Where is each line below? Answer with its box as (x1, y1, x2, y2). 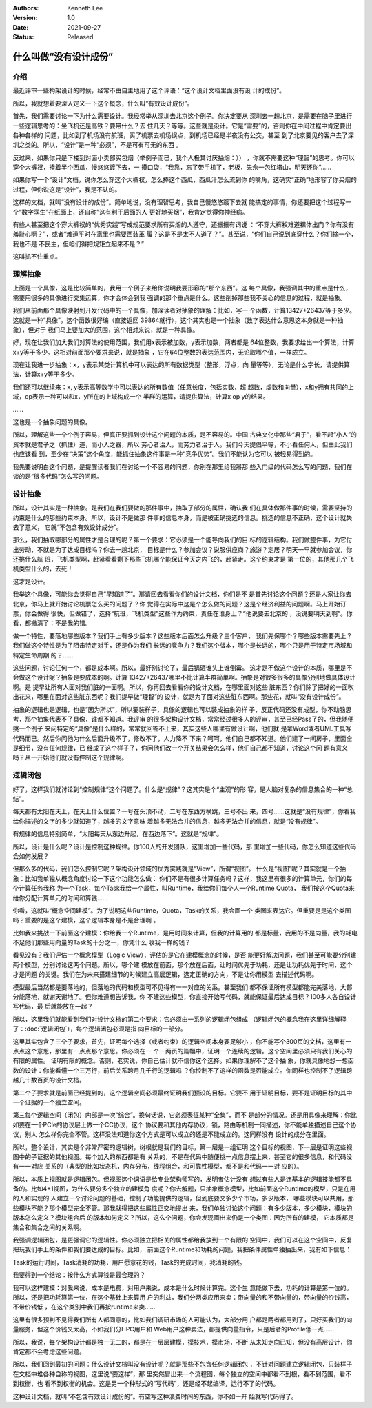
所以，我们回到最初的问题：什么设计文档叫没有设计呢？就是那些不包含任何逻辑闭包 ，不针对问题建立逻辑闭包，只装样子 (12, 1360, 353, 1369)
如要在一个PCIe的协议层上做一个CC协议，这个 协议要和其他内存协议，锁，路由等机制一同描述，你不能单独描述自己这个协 (12, 1120, 357, 1129)
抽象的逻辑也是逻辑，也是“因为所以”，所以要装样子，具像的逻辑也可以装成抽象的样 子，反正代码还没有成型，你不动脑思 (12, 705, 352, 713)
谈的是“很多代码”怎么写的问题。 (12, 472, 103, 480)
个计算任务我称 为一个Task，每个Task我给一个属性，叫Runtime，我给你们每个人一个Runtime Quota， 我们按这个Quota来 (12, 884, 355, 893)
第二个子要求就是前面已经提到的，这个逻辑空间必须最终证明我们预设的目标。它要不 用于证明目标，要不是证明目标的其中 (12, 1089, 353, 1097)
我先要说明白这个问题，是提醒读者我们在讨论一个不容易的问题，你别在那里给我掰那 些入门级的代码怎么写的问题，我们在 (12, 462, 353, 470)
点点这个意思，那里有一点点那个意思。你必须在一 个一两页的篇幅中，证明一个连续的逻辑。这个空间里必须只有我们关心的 (12, 1047, 353, 1055)
